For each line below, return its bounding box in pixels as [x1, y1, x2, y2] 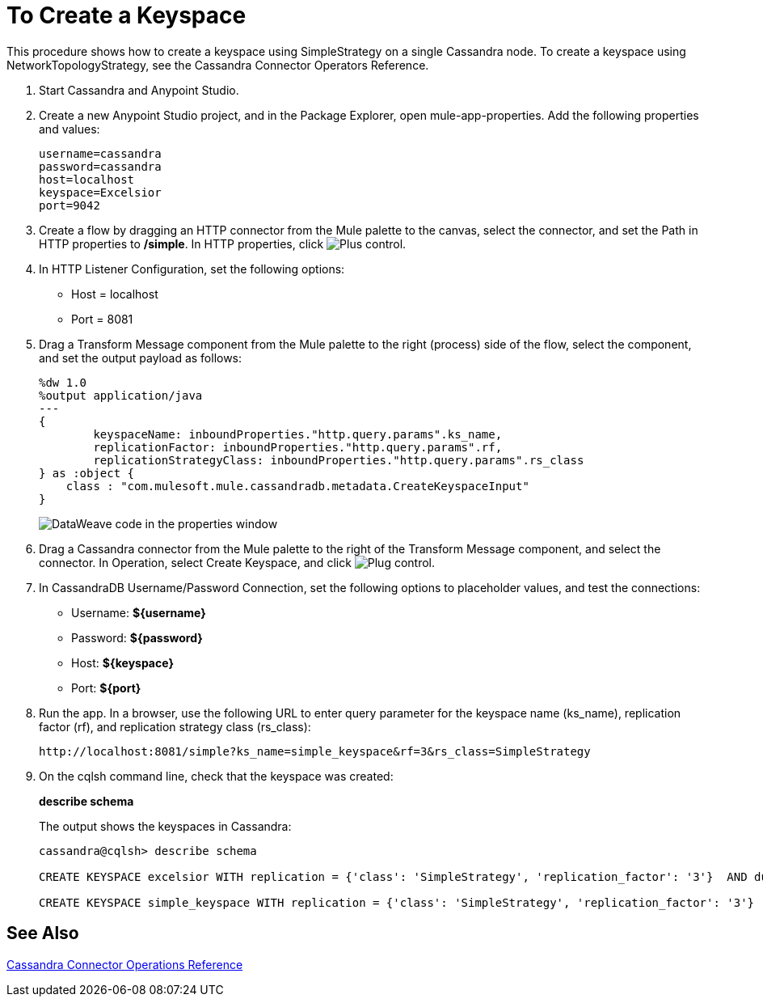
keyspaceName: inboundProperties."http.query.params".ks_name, [93, 427, 503, 441]
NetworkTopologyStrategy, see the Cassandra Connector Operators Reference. [6, 57, 429, 72]
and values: [39, 121, 100, 136]
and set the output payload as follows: [39, 350, 242, 365]
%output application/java [39, 388, 203, 402]
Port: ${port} [71, 680, 141, 695]
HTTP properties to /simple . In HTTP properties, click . [39, 236, 407, 251]
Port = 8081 [71, 311, 133, 326]
